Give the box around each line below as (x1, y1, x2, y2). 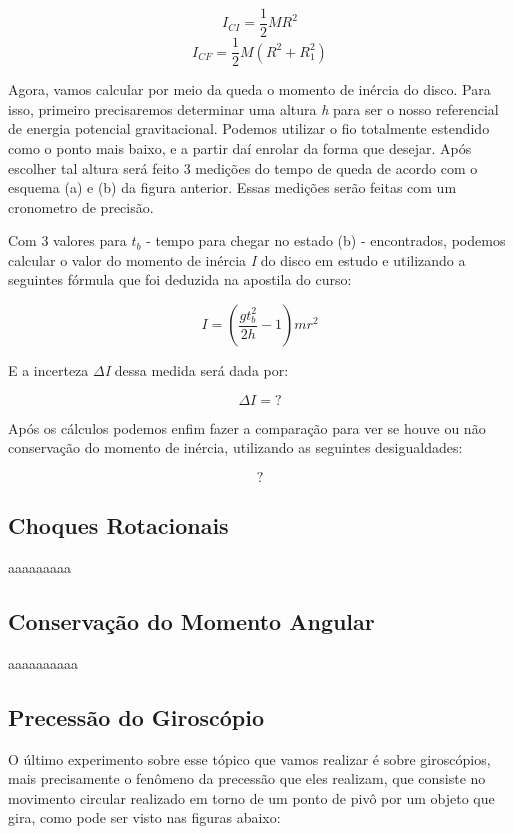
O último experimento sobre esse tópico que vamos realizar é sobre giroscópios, (8, 748, 491, 769)
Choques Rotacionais (8, 510, 229, 541)
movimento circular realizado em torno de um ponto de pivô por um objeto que (8, 787, 495, 808)
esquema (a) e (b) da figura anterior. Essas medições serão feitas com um (8, 177, 457, 198)
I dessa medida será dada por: (104, 360, 289, 381)
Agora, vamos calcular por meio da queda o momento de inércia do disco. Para (8, 79, 491, 100)
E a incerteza (8, 360, 89, 381)
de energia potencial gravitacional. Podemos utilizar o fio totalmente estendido (8, 118, 490, 139)
